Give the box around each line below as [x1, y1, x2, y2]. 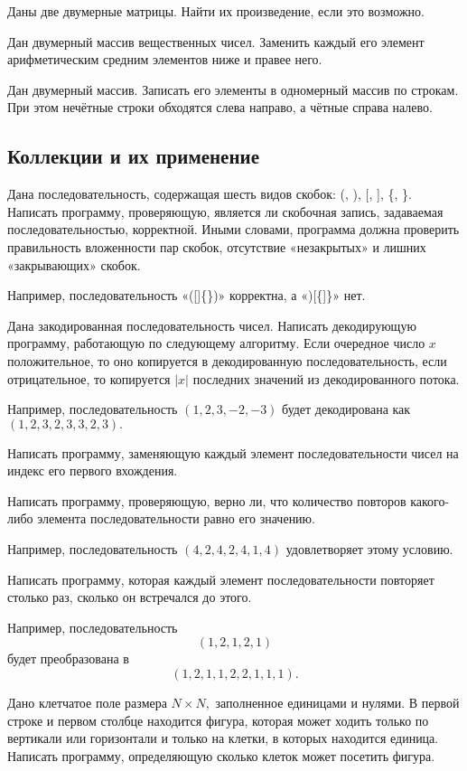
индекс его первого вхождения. [7, 461, 178, 480]
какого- [410, 491, 450, 510]
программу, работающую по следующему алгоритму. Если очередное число [7, 334, 425, 353]
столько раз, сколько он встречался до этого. [7, 588, 252, 606]
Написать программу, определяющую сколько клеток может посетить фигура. [7, 746, 435, 765]
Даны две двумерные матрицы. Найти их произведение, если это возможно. [7, 2, 425, 20]
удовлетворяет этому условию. [285, 540, 453, 559]
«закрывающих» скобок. [7, 255, 141, 274]
